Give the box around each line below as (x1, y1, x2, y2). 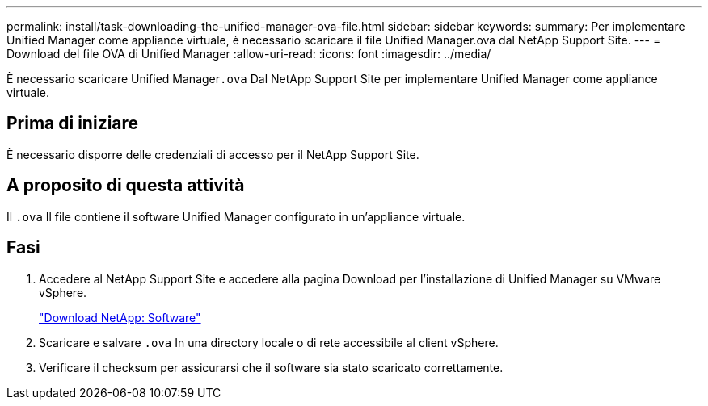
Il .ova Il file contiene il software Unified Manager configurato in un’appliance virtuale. (6, 209, 466, 224)
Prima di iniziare (6, 113, 139, 134)
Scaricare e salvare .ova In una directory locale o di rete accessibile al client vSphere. (39, 335, 499, 349)
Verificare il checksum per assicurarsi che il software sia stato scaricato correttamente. (39, 360, 504, 375)
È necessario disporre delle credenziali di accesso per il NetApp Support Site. (6, 147, 419, 161)
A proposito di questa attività (6, 175, 245, 196)
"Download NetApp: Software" (39, 310, 201, 324)
